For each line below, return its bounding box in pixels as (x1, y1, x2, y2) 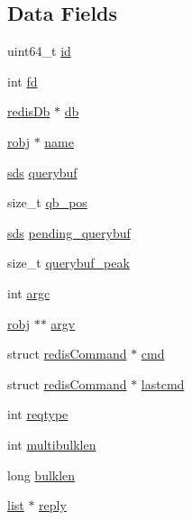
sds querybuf (7, 162, 78, 181)
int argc (7, 283, 50, 302)
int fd (7, 71, 38, 90)
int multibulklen (7, 434, 96, 453)
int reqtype (7, 405, 69, 424)
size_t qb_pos (7, 193, 87, 212)
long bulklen (7, 465, 76, 484)
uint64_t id (7, 41, 71, 60)
